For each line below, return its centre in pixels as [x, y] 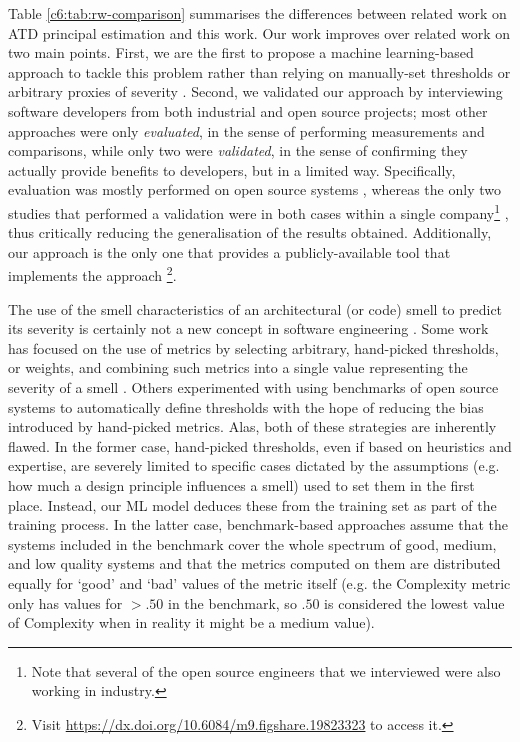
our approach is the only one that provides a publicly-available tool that [229, 251]
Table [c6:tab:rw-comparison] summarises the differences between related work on [257, 13]
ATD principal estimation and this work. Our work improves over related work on [259, 32]
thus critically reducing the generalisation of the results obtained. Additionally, [250, 232]
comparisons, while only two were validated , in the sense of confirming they [238, 150]
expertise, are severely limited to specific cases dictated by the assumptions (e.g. [254, 465]
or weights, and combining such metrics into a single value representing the [238, 367]
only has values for [65, 602]
